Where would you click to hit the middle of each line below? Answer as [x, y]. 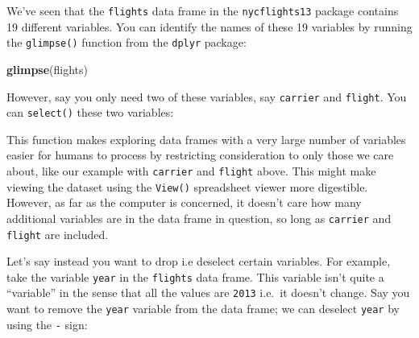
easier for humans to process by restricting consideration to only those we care [200, 155]
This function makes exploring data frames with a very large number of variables [206, 139]
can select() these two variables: [90, 112]
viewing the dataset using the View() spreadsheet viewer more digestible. [187, 186]
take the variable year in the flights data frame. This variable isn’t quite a [195, 276]
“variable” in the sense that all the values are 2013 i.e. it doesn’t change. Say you [208, 293]
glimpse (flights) [47, 69]
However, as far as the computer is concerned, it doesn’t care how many [184, 202]
